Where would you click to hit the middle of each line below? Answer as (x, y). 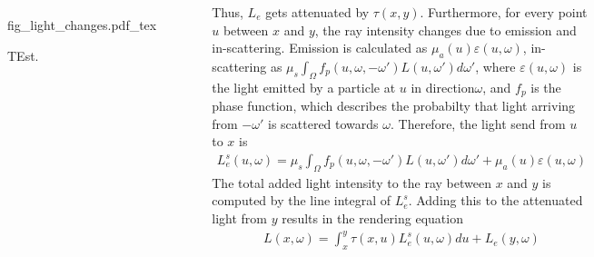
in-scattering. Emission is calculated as (320, 48)
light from (239, 218)
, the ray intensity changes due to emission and (445, 30)
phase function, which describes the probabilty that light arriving (394, 106)
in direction (443, 87)
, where (495, 66)
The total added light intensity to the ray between (351, 182)
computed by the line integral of (302, 200)
